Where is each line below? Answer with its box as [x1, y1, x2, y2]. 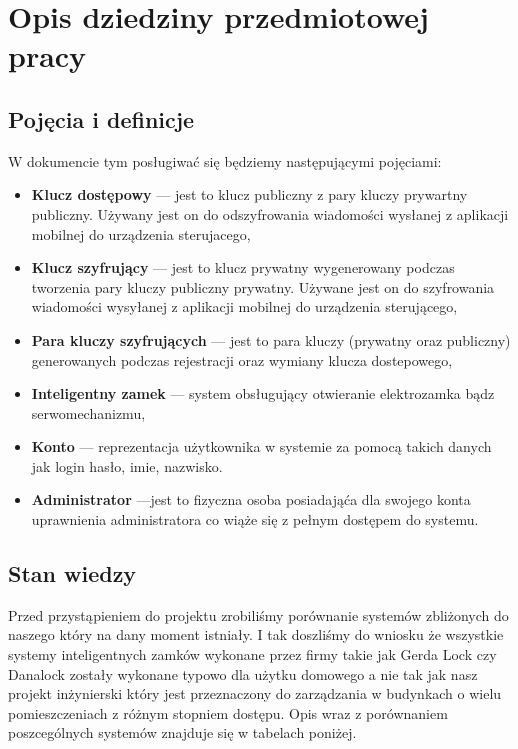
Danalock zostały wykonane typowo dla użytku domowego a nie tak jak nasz [8, 663, 478, 684]
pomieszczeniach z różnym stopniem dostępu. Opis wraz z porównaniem [8, 702, 448, 723]
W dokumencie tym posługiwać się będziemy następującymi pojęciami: [8, 150, 442, 171]
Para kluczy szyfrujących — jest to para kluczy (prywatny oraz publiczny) [31, 329, 511, 350]
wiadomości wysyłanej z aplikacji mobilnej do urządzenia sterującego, [31, 296, 458, 317]
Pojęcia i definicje [8, 103, 195, 134]
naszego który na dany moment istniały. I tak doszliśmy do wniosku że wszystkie [8, 624, 504, 645]
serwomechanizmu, [31, 402, 146, 423]
